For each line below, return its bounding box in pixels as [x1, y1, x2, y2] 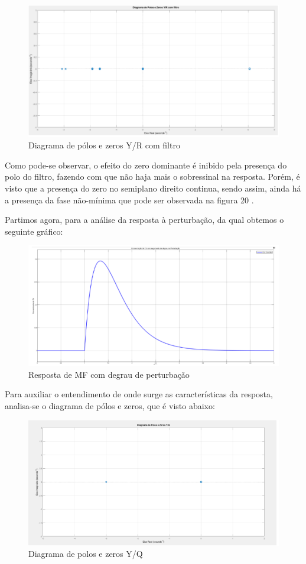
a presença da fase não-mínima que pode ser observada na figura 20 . [5, 193, 254, 206]
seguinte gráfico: [5, 225, 63, 237]
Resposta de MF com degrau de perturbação [28, 368, 190, 380]
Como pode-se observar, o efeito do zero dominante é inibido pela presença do [5, 158, 287, 171]
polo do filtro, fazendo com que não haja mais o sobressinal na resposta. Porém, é [5, 170, 300, 183]
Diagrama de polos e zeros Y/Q [28, 547, 143, 560]
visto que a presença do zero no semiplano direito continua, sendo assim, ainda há [5, 181, 301, 194]
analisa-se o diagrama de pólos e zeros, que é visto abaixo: [5, 399, 215, 411]
